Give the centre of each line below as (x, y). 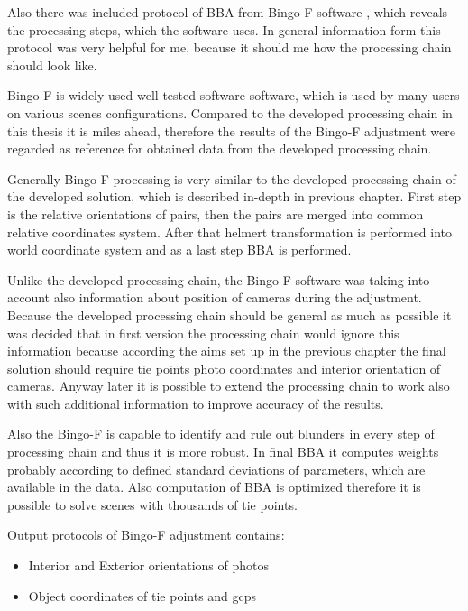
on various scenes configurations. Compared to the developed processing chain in (230, 112)
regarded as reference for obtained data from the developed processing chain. (220, 148)
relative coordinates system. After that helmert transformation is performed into (230, 231)
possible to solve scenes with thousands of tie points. (152, 504)
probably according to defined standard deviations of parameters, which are (216, 469)
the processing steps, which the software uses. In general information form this (224, 29)
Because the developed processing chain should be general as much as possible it (229, 315)
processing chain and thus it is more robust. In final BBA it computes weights (223, 452)
